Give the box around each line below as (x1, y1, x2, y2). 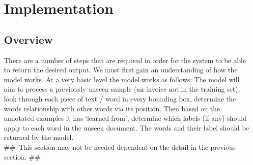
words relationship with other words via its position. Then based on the (4, 103, 220, 113)
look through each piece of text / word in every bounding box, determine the (4, 93, 236, 103)
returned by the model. (4, 132, 74, 142)
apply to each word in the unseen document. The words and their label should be (4, 122, 249, 132)
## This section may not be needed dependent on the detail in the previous (4, 141, 236, 152)
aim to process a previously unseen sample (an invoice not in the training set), (4, 84, 240, 94)
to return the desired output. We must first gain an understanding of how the (4, 65, 238, 75)
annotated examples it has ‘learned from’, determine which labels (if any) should (4, 113, 247, 123)
